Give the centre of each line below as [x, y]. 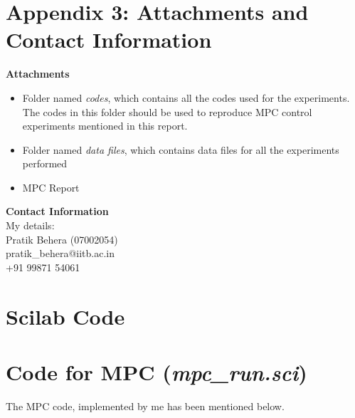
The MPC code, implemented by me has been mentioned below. [145, 406]
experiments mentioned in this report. [105, 126]
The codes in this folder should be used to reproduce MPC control [167, 111]
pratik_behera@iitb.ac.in [60, 253]
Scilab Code [65, 316]
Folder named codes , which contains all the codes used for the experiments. [186, 97]
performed [45, 163]
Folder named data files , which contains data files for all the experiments [181, 149]
